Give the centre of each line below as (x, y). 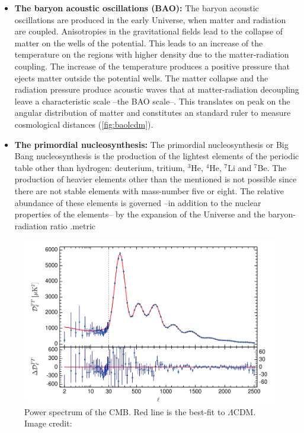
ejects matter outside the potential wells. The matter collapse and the (141, 78)
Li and (240, 167)
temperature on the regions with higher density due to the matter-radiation (152, 54)
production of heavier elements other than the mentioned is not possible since (156, 179)
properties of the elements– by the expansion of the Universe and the (140, 214)
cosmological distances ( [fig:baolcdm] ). (84, 124)
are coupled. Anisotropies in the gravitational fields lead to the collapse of (149, 31)
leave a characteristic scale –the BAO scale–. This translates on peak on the (152, 101)
